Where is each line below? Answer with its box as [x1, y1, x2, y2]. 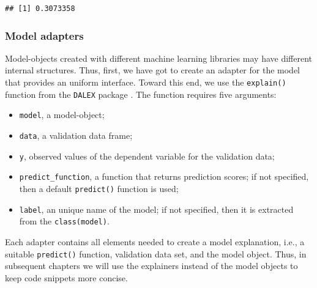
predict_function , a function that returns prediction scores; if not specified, [19, 170, 309, 183]
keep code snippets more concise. [5, 271, 128, 284]
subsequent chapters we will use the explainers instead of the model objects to [5, 259, 298, 272]
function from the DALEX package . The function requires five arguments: [5, 87, 277, 100]
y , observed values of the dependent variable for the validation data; [19, 149, 275, 162]
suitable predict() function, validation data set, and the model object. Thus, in [5, 247, 307, 260]
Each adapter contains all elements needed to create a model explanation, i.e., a [5, 235, 305, 248]
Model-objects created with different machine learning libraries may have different [5, 51, 313, 64]
